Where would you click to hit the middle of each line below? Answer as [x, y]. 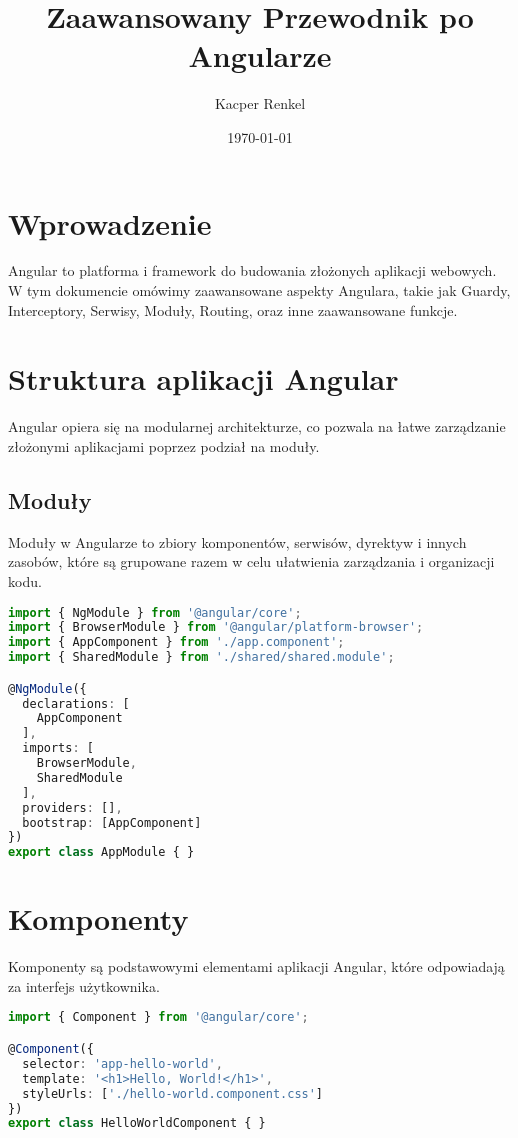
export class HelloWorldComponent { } [137, 1123]
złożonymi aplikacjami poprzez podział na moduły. [164, 445]
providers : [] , [72, 807]
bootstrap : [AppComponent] [112, 822]
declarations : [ [76, 703]
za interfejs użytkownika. [84, 985]
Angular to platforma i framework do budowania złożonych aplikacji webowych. [252, 270]
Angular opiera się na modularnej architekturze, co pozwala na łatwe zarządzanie [257, 426]
